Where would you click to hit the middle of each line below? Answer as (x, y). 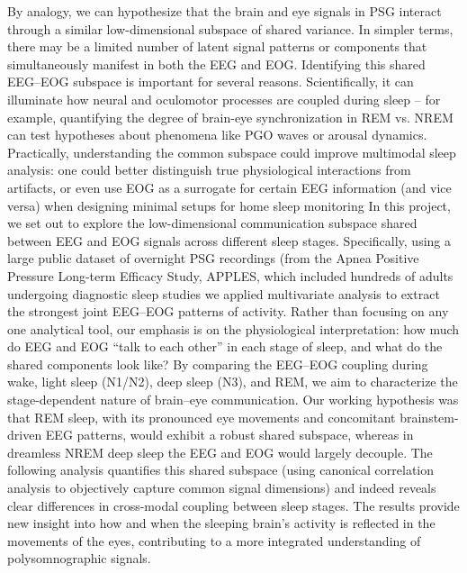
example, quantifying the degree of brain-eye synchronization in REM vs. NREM (230, 117)
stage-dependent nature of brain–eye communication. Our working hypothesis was (233, 400)
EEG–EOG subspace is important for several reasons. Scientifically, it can (211, 82)
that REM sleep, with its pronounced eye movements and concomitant (202, 417)
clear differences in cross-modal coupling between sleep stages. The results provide (233, 505)
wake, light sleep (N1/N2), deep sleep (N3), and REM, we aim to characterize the (233, 382)
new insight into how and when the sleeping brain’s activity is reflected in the (221, 523)
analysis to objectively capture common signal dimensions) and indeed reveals (222, 488)
